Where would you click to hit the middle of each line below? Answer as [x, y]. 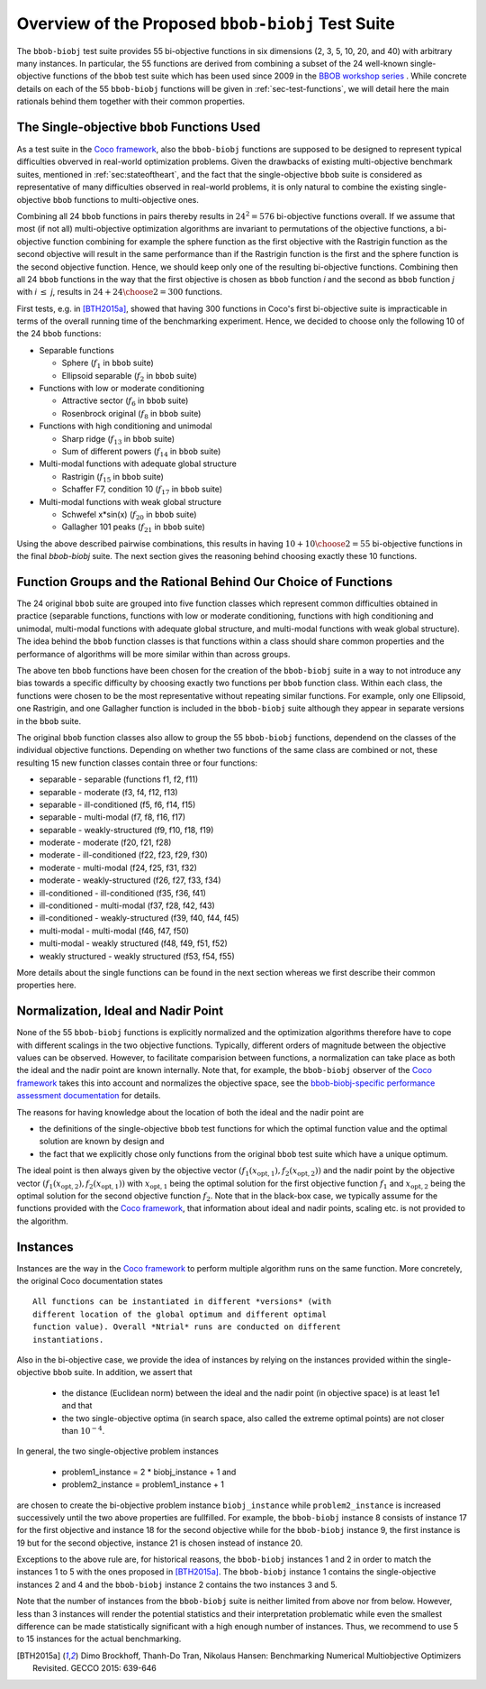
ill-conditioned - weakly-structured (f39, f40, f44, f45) [139, 918]
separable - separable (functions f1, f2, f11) [119, 779]
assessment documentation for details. [89, 1096]
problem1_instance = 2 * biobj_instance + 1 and [149, 1472]
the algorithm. [43, 1221]
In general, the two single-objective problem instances [118, 1451]
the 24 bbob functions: [59, 334]
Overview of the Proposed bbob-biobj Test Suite [206, 23]
